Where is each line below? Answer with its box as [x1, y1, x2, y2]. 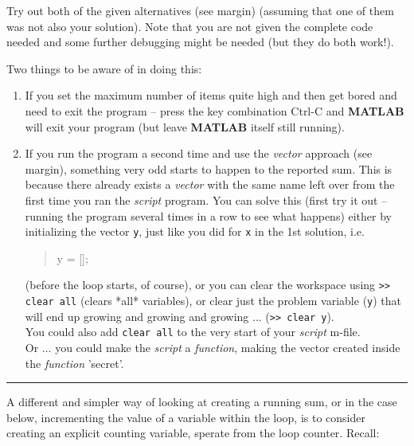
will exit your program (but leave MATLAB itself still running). [25, 118, 345, 135]
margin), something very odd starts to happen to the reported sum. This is [25, 160, 393, 177]
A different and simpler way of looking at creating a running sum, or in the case [6, 393, 397, 410]
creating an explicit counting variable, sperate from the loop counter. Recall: [6, 424, 380, 441]
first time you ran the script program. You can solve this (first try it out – [25, 191, 388, 208]
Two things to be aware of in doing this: [6, 60, 202, 76]
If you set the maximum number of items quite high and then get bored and [25, 87, 397, 104]
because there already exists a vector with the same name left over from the [25, 176, 395, 193]
